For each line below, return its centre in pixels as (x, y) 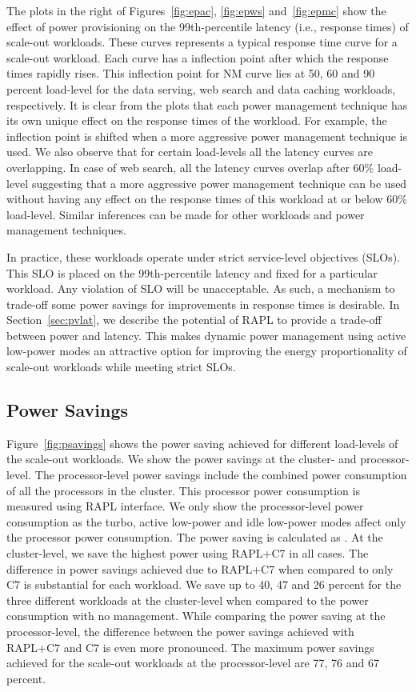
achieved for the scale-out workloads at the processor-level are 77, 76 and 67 (193, 663)
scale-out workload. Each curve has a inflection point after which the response (198, 57)
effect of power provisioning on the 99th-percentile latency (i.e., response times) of (208, 26)
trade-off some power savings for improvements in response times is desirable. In (203, 304)
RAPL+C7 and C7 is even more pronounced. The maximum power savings (190, 647)
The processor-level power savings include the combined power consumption (221, 475)
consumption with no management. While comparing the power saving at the (196, 616)
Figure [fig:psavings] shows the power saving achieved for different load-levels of (202, 443)
